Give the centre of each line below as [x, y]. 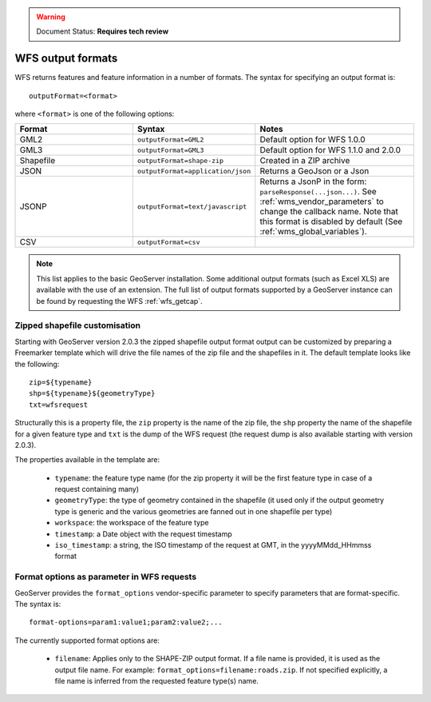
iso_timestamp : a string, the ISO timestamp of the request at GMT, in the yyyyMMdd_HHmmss [213, 545]
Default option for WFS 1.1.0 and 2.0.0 [330, 150]
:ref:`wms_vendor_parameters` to [322, 201]
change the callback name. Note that [329, 212]
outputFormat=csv [168, 242]
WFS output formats [66, 59]
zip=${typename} [61, 382]
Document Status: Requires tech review [103, 31]
